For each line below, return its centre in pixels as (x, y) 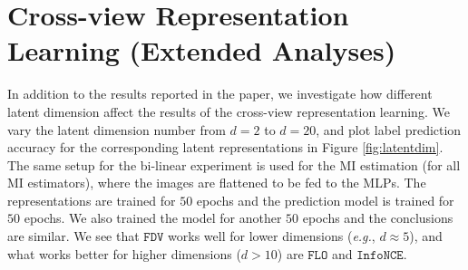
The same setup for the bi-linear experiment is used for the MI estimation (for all (234, 164)
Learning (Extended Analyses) (202, 50)
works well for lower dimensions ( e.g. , (272, 236)
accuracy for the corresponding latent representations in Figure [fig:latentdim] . (225, 147)
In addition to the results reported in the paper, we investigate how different (220, 94)
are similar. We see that (73, 236)
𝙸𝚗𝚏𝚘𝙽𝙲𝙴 (380, 255)
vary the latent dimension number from (117, 129)
